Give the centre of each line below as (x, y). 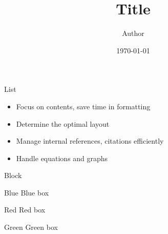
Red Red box (25, 210)
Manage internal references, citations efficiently (90, 141)
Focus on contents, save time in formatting (83, 106)
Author (133, 33)
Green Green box (31, 227)
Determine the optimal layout (63, 123)
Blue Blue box (27, 192)
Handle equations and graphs (62, 158)
